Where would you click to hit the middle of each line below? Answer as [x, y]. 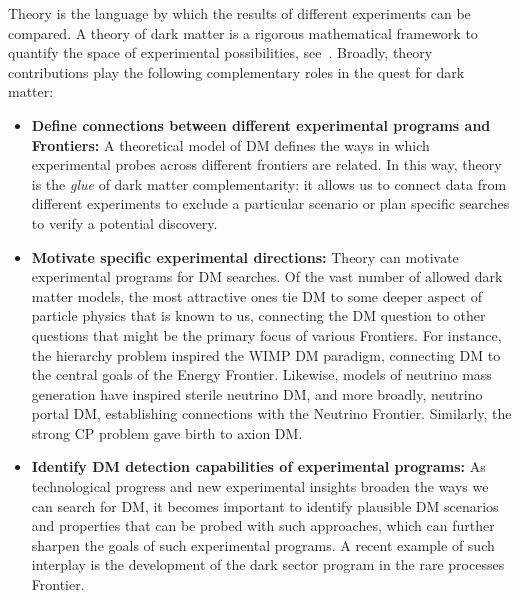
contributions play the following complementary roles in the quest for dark [236, 71]
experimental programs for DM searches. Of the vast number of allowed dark [267, 276]
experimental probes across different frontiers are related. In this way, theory [266, 164]
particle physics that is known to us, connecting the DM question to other [258, 315]
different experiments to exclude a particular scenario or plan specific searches [270, 203]
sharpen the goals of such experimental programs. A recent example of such [263, 544]
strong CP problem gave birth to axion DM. [167, 432]
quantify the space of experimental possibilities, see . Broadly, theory [220, 52]
